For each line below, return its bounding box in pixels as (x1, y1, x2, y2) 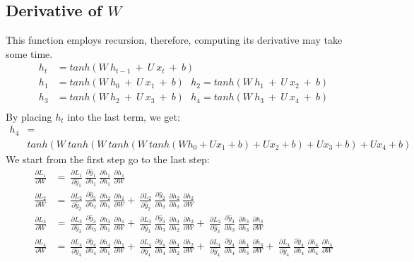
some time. (6, 46, 53, 61)
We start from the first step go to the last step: (6, 151, 210, 166)
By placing (6, 109, 52, 124)
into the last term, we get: (67, 109, 180, 124)
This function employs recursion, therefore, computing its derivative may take (6, 32, 343, 47)
